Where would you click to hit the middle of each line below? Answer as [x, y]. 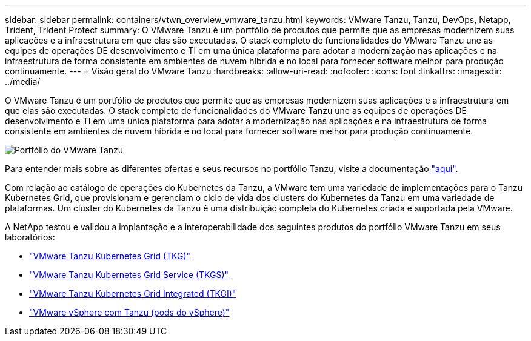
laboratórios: [30, 237]
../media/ [23, 81]
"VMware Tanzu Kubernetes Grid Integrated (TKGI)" [133, 293]
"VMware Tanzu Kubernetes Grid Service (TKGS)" [129, 275]
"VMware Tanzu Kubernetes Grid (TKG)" [110, 256]
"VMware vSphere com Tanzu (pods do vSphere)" [129, 312]
